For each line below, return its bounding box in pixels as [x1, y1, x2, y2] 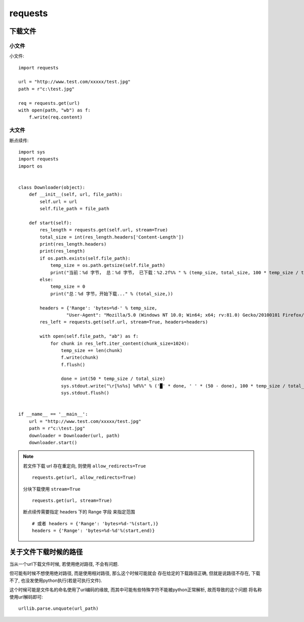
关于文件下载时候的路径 [9, 548, 83, 556]
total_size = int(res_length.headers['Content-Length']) [40, 234, 184, 240]
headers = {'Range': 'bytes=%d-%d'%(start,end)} [32, 528, 155, 534]
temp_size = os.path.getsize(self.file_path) [50, 262, 166, 268]
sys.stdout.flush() [61, 390, 109, 396]
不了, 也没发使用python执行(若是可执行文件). [9, 577, 102, 584]
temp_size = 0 [50, 284, 86, 290]
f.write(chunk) [61, 355, 99, 361]
